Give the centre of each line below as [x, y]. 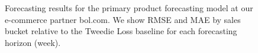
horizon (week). [33, 42]
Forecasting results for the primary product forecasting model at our [129, 8]
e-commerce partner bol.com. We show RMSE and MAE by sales [123, 19]
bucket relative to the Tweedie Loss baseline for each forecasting [121, 31]
